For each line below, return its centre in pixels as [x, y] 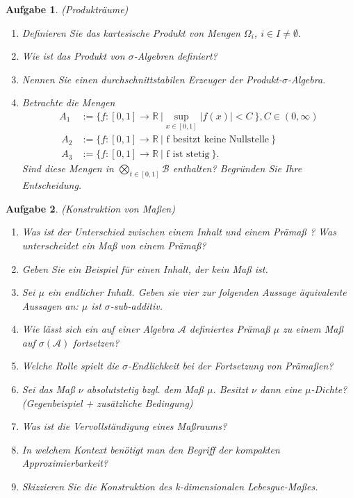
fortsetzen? [96, 342]
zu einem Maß [313, 329]
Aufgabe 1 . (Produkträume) [67, 9]
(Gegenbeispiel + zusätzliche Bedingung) [107, 402]
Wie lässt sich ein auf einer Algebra [98, 329]
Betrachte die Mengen [68, 102]
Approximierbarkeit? [65, 463]
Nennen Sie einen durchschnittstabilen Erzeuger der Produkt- [152, 79]
